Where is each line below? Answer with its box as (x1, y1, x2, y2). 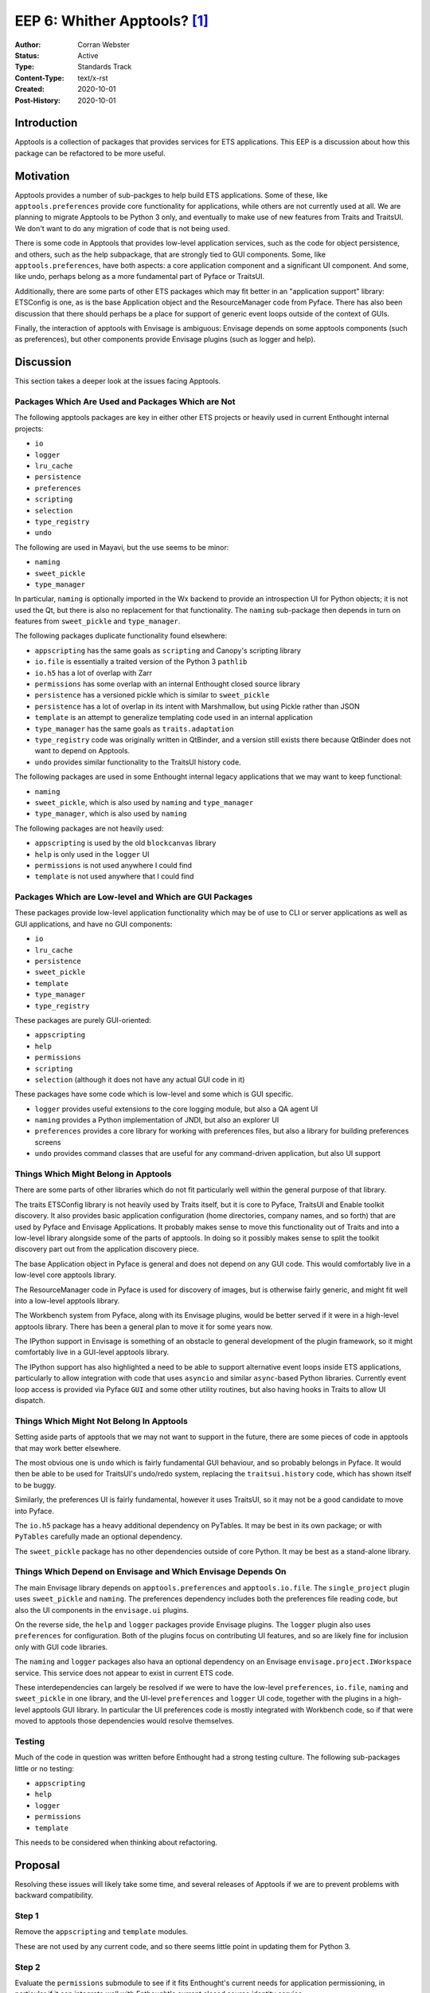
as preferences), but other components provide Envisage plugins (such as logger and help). (14, 335, 316, 344)
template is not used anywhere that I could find (34, 871, 194, 881)
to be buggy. (14, 1480, 57, 1490)
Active (77, 50, 99, 60)
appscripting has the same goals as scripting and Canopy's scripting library (34, 646, 302, 655)
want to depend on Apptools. (34, 746, 131, 756)
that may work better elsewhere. (14, 1443, 121, 1452)
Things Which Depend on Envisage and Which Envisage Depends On (14, 1566, 287, 1578)
